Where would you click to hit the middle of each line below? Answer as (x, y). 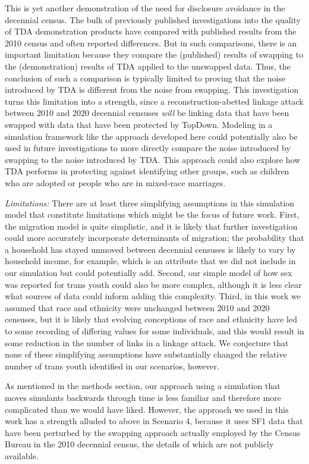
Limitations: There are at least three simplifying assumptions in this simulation (150, 203)
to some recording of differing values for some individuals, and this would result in (154, 331)
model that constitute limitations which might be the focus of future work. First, (152, 214)
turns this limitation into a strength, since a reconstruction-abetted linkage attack (154, 101)
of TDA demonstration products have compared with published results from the (151, 31)
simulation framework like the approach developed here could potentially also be (151, 136)
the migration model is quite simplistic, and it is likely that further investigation (151, 226)
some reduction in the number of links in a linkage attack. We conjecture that (147, 342)
